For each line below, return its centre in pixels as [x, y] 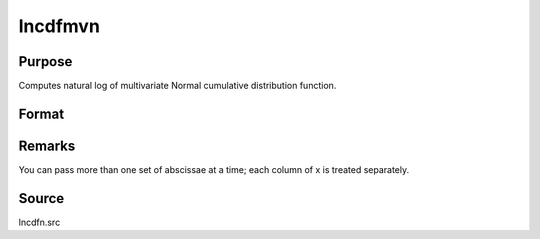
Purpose [45, 61]
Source [41, 198]
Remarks [47, 145]
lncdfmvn [59, 26]
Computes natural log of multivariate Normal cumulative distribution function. [177, 86]
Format [41, 113]
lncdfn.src [39, 222]
